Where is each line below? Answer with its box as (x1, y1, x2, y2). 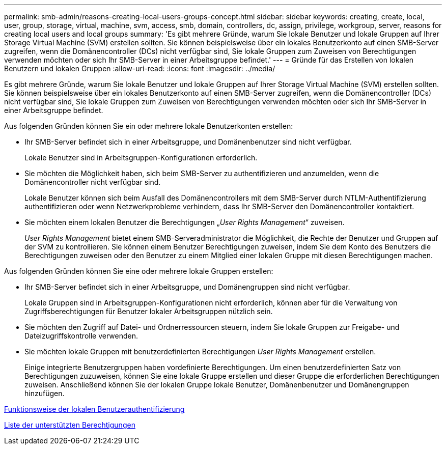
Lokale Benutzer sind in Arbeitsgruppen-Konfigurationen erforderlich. (24, 153, 258, 162)
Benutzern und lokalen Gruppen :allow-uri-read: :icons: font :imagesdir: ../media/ (4, 64, 275, 73)
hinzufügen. (24, 389, 65, 398)
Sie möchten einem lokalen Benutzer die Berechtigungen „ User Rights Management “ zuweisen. (24, 218, 345, 227)
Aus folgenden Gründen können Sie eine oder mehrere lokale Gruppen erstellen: (4, 267, 273, 275)
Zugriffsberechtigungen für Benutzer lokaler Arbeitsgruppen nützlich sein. (24, 307, 273, 316)
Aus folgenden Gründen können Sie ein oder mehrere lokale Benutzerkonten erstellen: (4, 122, 293, 130)
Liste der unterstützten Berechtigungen (4, 420, 135, 429)
